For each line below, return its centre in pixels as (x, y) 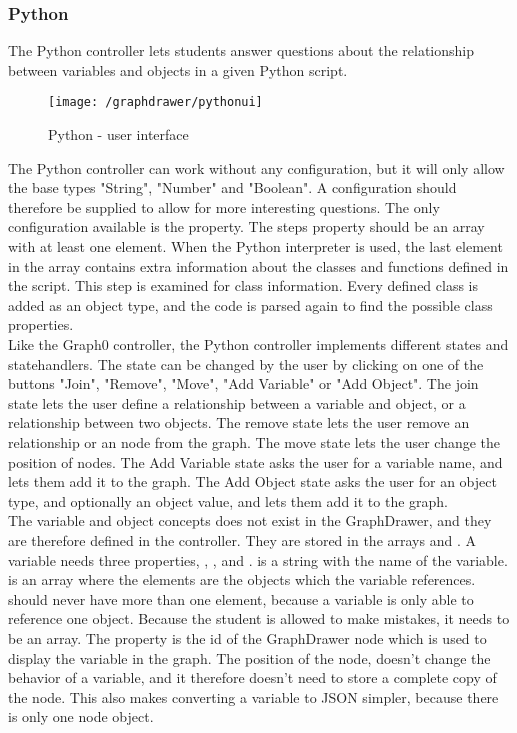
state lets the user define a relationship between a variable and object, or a (237, 402)
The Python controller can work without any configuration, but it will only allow (256, 167)
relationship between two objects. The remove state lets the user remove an (239, 422)
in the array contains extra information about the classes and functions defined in (258, 265)
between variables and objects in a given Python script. (178, 69)
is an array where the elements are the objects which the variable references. (242, 579)
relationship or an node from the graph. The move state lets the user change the (254, 441)
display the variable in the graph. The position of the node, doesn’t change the (249, 657)
